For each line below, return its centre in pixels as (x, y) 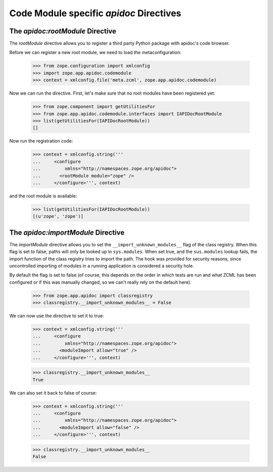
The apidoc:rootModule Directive (63, 31)
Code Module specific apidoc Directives (95, 13)
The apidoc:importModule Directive (67, 232)
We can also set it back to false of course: (53, 393)
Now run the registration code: (41, 141)
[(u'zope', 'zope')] (58, 217)
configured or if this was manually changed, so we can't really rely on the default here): (100, 282)
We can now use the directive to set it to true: (57, 316)
